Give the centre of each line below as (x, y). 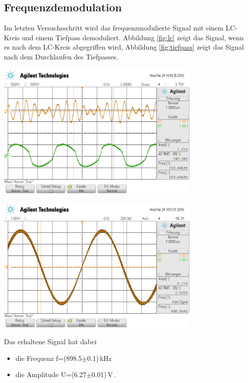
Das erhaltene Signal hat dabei (50, 342)
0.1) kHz (99, 358)
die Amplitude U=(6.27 (51, 374)
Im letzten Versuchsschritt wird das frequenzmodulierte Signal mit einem (114, 28)
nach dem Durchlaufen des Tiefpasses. (61, 56)
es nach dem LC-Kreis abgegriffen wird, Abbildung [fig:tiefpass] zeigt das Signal (124, 47)
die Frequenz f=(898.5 (49, 358)
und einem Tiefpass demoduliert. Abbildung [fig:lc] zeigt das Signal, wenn (133, 37)
